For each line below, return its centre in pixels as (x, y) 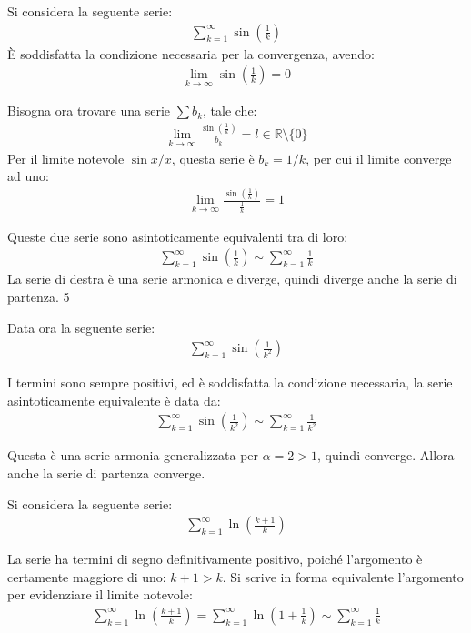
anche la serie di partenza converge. (106, 472)
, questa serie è (213, 158)
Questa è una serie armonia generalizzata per (133, 455)
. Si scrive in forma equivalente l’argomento (343, 576)
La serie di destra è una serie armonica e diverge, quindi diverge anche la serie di (232, 279)
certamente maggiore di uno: (87, 576)
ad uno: (28, 176)
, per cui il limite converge (379, 158)
